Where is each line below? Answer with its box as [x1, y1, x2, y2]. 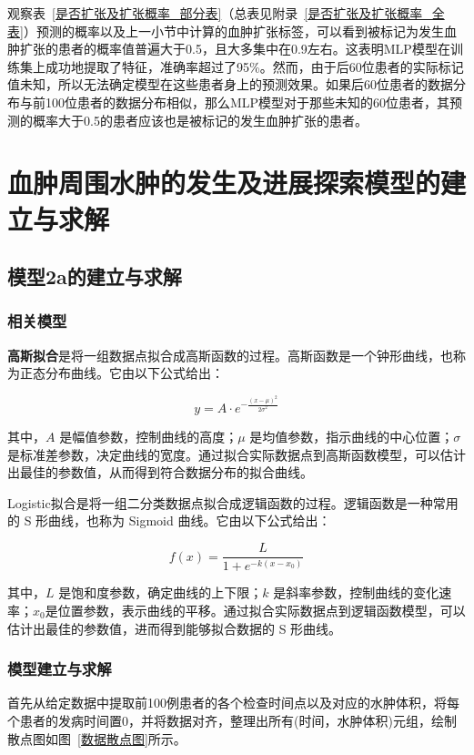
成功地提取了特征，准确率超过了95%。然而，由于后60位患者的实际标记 [45, 56, 464, 76]
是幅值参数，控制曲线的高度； [59, 427, 238, 446]
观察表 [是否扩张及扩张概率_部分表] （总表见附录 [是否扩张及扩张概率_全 [7, 4, 445, 22]
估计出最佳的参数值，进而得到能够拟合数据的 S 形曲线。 [7, 618, 342, 638]
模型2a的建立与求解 [7, 262, 182, 291]
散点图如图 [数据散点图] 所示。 [7, 729, 187, 748]
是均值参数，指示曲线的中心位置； [249, 427, 454, 446]
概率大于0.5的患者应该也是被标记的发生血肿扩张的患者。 [32, 110, 368, 129]
